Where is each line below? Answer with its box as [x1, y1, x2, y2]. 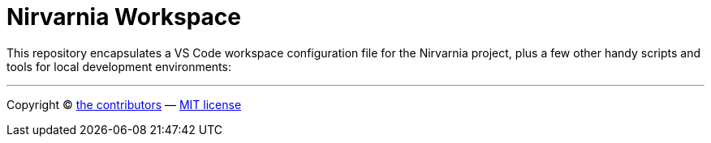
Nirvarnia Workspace [6, 3, 241, 31]
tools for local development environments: [6, 59, 231, 74]
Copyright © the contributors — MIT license [6, 97, 242, 111]
